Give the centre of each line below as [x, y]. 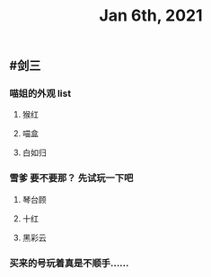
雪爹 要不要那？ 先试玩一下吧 [71, 178]
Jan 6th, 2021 [151, 16]
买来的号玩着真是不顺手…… [69, 263]
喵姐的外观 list [40, 93]
